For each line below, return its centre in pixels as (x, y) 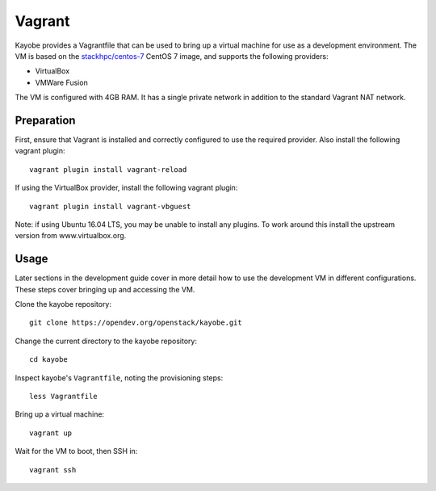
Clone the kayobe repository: (63, 304)
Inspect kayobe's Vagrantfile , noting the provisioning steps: (119, 378)
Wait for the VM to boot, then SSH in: (76, 451)
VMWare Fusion (61, 82)
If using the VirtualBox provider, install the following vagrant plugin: (126, 188)
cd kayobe (48, 360)
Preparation (45, 120)
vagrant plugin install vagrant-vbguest (110, 206)
